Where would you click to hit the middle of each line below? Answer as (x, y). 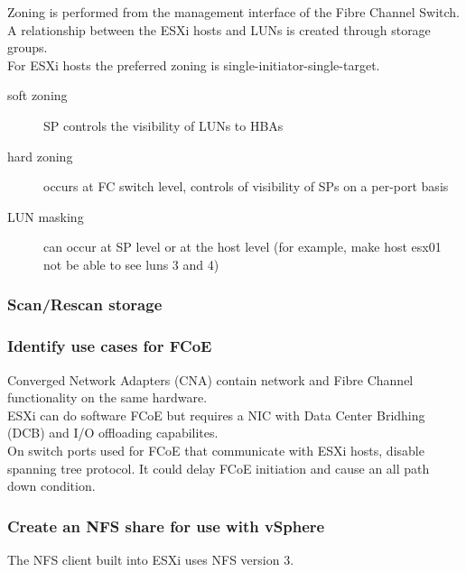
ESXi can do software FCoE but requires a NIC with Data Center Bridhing (216, 415)
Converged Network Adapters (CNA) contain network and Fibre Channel (210, 379)
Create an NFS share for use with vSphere (166, 526)
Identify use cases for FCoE (110, 346)
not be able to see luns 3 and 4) (131, 264)
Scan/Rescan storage (85, 304)
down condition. (51, 486)
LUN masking (46, 216)
